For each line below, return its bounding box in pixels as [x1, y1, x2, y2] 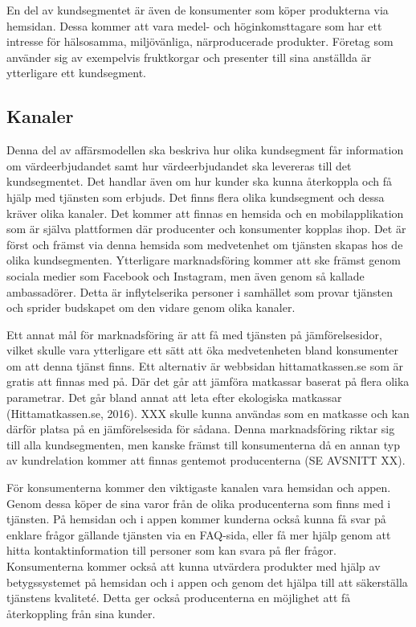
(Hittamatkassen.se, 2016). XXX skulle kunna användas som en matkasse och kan [6, 404, 410, 421]
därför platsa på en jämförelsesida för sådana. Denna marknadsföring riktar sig [6, 420, 395, 437]
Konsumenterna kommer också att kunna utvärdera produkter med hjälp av [6, 558, 381, 575]
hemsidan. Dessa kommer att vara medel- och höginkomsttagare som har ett [6, 17, 382, 34]
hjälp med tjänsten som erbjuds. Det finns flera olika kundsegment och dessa [6, 188, 385, 205]
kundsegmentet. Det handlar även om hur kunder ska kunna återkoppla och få [6, 173, 393, 190]
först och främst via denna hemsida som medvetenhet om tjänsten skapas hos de [6, 236, 403, 252]
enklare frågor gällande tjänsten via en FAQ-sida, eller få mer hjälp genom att [6, 526, 391, 543]
